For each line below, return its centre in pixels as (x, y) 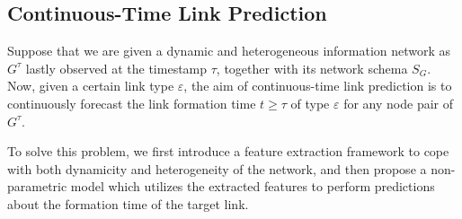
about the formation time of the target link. (128, 203)
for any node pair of (399, 103)
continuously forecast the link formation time (132, 103)
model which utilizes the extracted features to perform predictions (253, 186)
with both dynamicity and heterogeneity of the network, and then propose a (217, 168)
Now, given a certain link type (91, 86)
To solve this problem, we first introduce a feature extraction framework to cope (228, 151)
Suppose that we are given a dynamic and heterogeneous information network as (229, 51)
